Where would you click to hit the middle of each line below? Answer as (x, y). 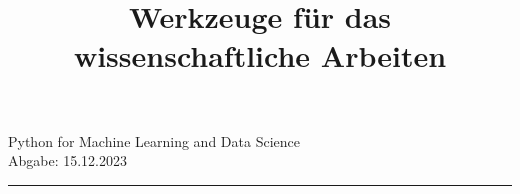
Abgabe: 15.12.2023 (68, 160)
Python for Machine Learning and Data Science (154, 140)
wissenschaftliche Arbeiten (260, 55)
